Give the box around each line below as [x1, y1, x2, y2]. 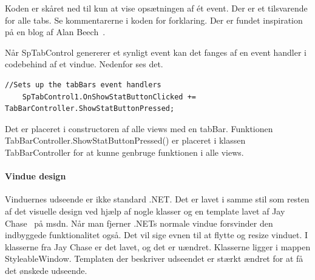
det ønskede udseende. [5, 264, 87, 276]
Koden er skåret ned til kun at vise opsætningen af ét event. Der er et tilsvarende [5, 2, 308, 14]
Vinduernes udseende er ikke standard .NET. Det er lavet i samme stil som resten [5, 193, 310, 205]
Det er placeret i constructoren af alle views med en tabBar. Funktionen [5, 122, 273, 135]
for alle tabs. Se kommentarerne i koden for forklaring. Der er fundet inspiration [5, 13, 303, 26]
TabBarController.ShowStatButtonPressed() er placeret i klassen [5, 134, 246, 147]
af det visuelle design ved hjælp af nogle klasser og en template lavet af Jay [5, 204, 285, 217]
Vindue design [5, 170, 66, 182]
